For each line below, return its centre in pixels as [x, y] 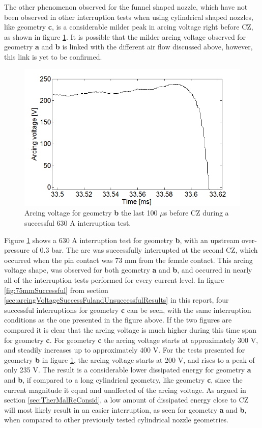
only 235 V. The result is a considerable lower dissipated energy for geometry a [128, 370]
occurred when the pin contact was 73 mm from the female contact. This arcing [128, 260]
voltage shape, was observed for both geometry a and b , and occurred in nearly [128, 270]
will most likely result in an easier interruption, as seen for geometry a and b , [125, 409]
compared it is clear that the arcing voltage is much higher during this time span [130, 330]
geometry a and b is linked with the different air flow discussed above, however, [128, 47]
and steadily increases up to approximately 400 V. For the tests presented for [125, 350]
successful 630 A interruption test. [78, 223]
